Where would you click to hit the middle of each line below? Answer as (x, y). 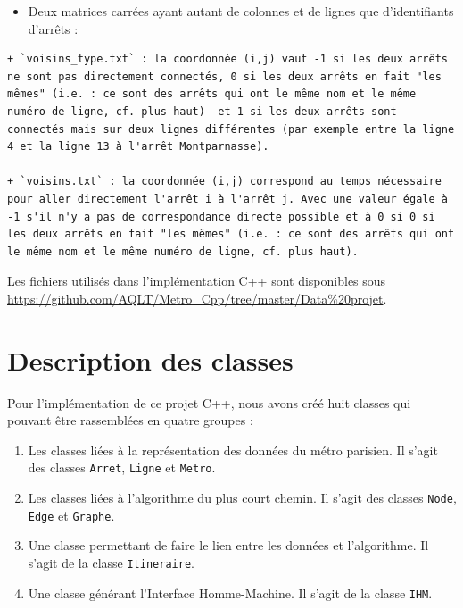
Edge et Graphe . (71, 515)
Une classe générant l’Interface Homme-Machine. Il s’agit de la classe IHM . (230, 592)
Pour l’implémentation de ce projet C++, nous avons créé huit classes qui (209, 402)
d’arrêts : (53, 28)
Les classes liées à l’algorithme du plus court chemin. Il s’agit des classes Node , (242, 498)
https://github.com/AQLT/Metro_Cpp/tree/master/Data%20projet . (197, 298)
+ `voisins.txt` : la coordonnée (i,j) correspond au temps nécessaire (224, 182)
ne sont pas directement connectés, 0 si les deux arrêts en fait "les (224, 76)
